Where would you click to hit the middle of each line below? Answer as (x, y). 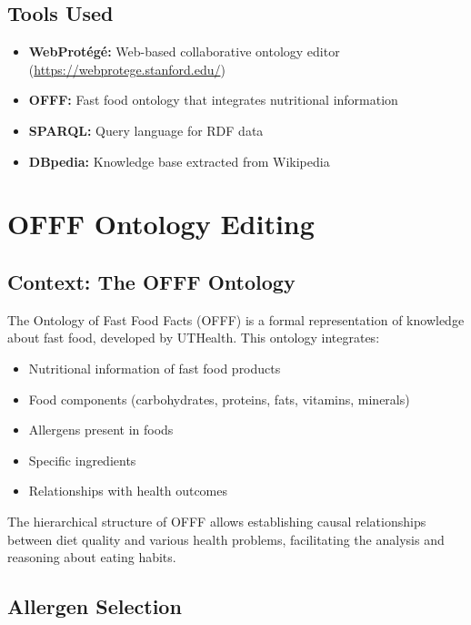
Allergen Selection (95, 606)
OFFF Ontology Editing (161, 224)
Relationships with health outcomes (128, 491)
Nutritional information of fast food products (155, 368)
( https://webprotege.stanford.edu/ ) (127, 69)
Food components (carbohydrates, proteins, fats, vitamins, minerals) (219, 399)
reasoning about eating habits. (92, 557)
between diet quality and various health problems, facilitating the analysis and (226, 539)
